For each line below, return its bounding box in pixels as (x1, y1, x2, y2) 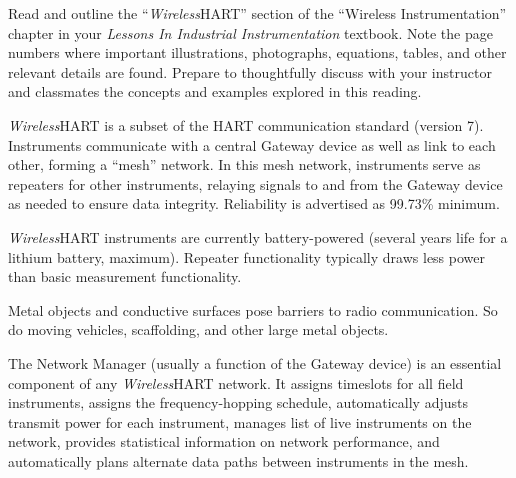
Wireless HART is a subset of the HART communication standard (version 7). (8, 114, 484, 135)
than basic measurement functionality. (8, 266, 242, 287)
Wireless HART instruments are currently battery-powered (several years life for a (8, 226, 508, 247)
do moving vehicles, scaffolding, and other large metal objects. (8, 319, 389, 340)
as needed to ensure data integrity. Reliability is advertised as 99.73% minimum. (8, 193, 500, 214)
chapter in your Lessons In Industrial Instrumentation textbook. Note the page (8, 22, 493, 43)
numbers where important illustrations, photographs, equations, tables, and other (8, 42, 507, 63)
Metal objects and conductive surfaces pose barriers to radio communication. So (8, 299, 498, 320)
